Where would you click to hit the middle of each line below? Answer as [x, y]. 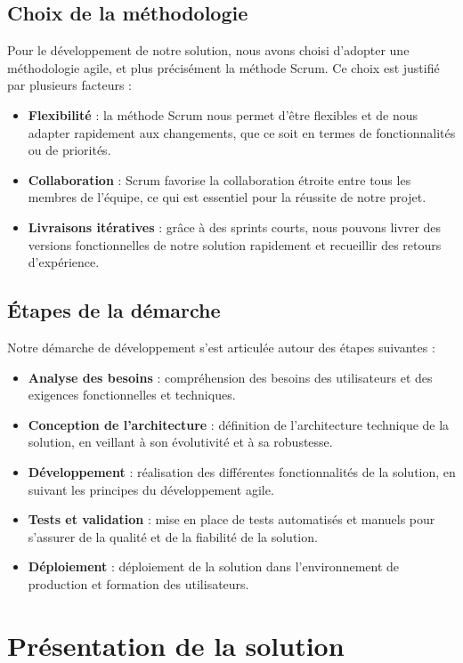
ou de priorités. [69, 150]
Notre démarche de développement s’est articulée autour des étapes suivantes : [221, 347]
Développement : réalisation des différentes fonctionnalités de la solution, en [242, 471]
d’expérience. [64, 262]
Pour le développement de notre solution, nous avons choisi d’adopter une [208, 50]
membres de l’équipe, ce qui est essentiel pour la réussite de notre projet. [227, 197]
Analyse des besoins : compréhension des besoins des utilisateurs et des [230, 377]
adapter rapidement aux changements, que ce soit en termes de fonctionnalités [242, 132]
